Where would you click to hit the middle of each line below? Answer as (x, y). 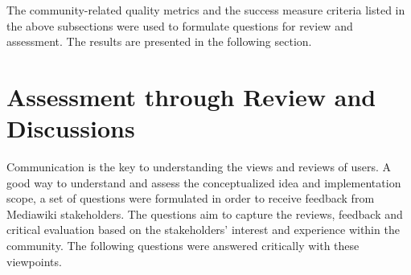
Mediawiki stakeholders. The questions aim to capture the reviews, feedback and (205, 213)
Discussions (71, 128)
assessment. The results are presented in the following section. (159, 41)
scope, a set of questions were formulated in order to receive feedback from (191, 198)
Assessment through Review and (191, 96)
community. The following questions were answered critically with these (183, 246)
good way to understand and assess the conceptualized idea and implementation (204, 182)
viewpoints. (34, 261)
